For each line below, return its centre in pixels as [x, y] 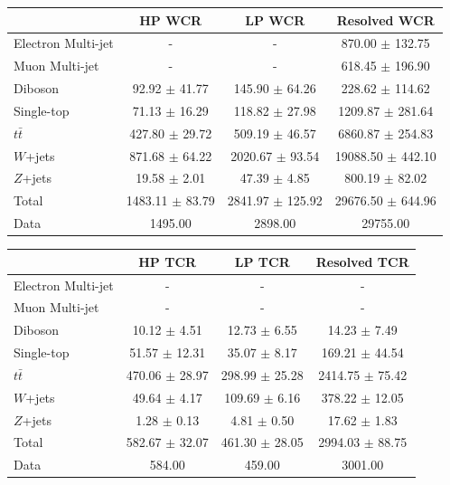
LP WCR [275, 19]
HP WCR [171, 19]
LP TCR [262, 261]
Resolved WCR [385, 19]
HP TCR [168, 261]
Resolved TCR [362, 261]
